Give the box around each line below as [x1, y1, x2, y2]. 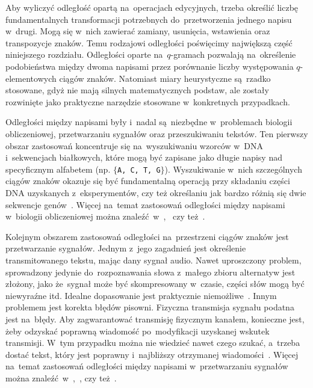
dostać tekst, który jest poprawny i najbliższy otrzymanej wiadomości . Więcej [5, 348, 299, 360]
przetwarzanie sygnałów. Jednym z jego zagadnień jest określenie [5, 242, 246, 254]
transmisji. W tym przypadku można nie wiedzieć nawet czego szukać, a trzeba [5, 336, 300, 349]
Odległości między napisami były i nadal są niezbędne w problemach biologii [5, 115, 293, 128]
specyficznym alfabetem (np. [5, 162, 111, 175]
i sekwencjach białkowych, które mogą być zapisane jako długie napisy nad [5, 151, 282, 164]
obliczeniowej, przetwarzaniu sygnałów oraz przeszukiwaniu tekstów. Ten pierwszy [5, 127, 308, 140]
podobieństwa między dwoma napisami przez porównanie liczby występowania [5, 60, 294, 72]
